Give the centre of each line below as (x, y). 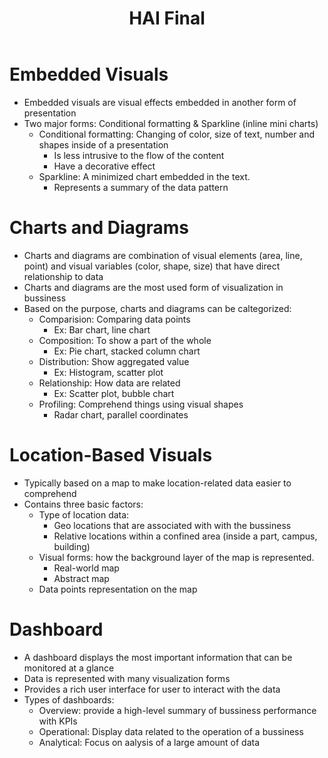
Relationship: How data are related (109, 383)
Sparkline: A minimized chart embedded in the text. (144, 176)
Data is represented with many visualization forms (127, 678)
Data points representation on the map (118, 589)
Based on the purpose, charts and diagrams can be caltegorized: (157, 308)
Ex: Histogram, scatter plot (108, 372)
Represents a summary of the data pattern (141, 187)
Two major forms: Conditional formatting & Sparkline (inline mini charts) (171, 123)
